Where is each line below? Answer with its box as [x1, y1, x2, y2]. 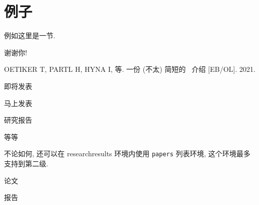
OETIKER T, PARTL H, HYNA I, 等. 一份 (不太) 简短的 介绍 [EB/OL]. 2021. [4, 64, 255, 74]
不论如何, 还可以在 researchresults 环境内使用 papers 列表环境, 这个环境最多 [4, 148, 251, 159]
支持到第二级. [4, 158, 48, 168]
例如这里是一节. [4, 30, 55, 41]
